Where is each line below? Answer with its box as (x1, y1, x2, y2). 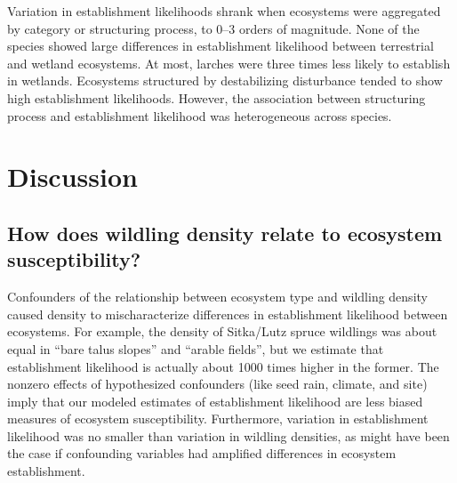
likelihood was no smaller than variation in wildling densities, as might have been (7, 426, 450, 445)
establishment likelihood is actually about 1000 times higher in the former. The (7, 357, 439, 375)
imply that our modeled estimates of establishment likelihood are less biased (7, 391, 423, 410)
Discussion (7, 158, 138, 195)
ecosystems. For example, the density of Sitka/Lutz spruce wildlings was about (7, 322, 437, 341)
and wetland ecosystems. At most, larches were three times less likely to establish (7, 53, 451, 72)
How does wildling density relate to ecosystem (7, 219, 443, 246)
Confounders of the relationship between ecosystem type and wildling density (7, 287, 428, 306)
